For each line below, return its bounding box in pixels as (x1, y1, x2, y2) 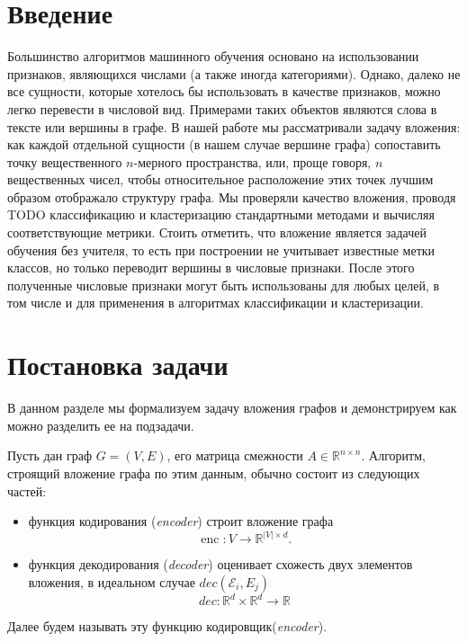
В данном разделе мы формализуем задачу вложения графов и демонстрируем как (7, 398, 457, 417)
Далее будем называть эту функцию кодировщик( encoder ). (7, 617, 328, 636)
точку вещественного (7, 152, 122, 171)
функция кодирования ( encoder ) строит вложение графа (28, 512, 334, 531)
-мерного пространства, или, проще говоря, (133, 152, 372, 171)
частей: (7, 481, 47, 500)
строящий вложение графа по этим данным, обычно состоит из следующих (7, 463, 420, 482)
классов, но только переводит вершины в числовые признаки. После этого (7, 258, 415, 277)
